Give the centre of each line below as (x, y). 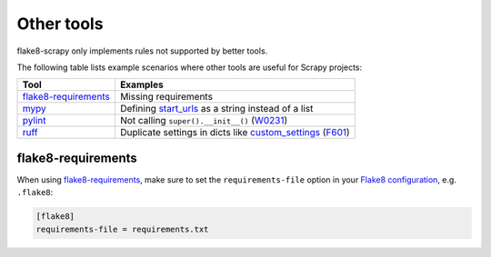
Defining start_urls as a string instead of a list (216, 109)
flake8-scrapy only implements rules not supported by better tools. (142, 51)
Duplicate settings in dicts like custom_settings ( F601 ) (235, 133)
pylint (34, 121)
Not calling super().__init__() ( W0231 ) (204, 121)
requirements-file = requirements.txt (122, 229)
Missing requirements (166, 97)
